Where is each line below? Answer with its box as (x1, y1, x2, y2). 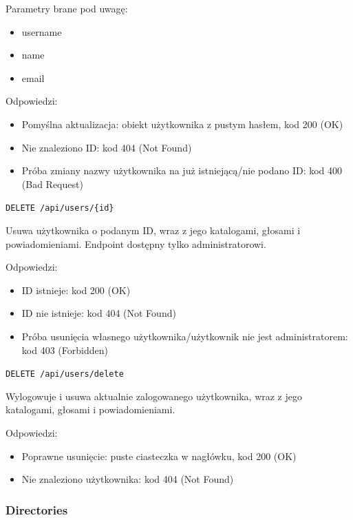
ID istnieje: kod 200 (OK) (21, 282, 131, 297)
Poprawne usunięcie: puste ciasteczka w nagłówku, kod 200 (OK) (21, 448, 297, 463)
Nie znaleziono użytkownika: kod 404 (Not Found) (21, 472, 234, 486)
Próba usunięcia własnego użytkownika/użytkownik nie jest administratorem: (21, 329, 348, 343)
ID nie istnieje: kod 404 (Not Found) (21, 306, 176, 320)
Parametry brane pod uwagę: (6, 1, 128, 15)
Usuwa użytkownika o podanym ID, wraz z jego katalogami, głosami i (6, 223, 301, 237)
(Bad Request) (21, 176, 83, 191)
